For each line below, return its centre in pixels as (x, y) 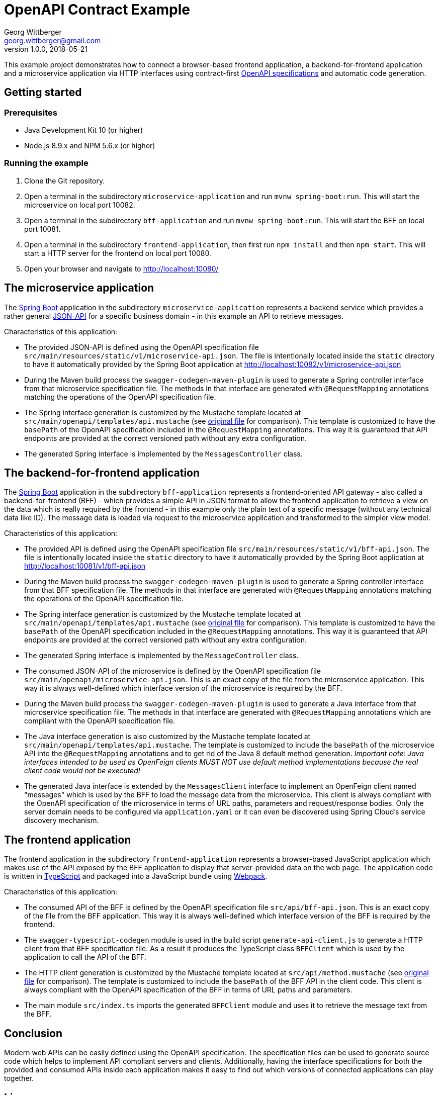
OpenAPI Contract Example (97, 10)
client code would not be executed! (82, 771)
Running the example (46, 163)
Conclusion (33, 1033)
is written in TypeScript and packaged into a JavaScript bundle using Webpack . (136, 876)
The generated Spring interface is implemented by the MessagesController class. (163, 453)
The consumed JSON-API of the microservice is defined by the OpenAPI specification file (172, 671)
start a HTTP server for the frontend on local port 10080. (118, 253)
